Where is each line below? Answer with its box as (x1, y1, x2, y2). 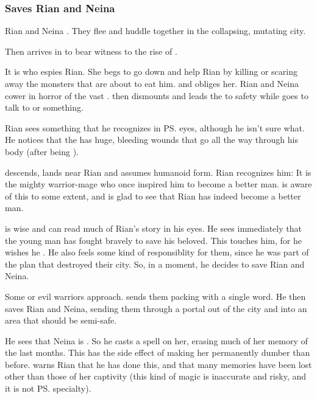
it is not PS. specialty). (5, 382, 91, 395)
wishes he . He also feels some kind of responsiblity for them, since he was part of (5, 246, 309, 258)
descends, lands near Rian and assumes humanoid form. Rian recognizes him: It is (5, 165, 312, 178)
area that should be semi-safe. (5, 314, 117, 327)
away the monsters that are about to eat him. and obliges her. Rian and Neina (5, 77, 299, 89)
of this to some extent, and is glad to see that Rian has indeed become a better (5, 189, 301, 202)
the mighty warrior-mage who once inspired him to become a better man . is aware (5, 178, 312, 190)
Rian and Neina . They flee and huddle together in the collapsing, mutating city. (5, 24, 306, 37)
